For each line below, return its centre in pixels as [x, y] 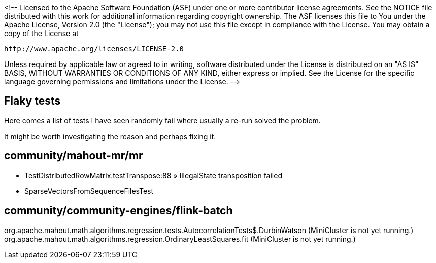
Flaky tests [32, 101]
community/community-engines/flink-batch [119, 211]
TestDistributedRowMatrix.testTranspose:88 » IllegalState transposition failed [153, 175]
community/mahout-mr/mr [74, 156]
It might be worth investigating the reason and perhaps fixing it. [110, 136]
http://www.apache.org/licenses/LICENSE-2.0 [94, 49]
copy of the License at [41, 33]
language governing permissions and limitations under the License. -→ [122, 81]
